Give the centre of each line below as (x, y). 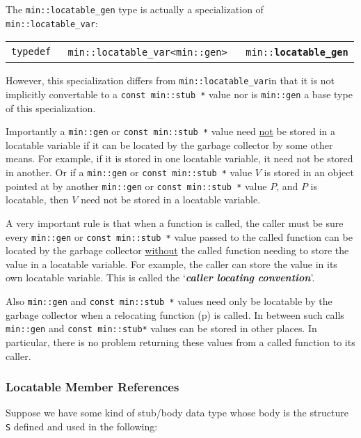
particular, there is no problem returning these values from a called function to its (180, 342)
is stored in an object (309, 172)
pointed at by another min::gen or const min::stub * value (136, 186)
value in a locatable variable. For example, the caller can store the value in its (171, 264)
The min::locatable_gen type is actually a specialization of (135, 9)
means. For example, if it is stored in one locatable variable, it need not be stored (179, 158)
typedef (31, 51)
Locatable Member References (93, 387)
